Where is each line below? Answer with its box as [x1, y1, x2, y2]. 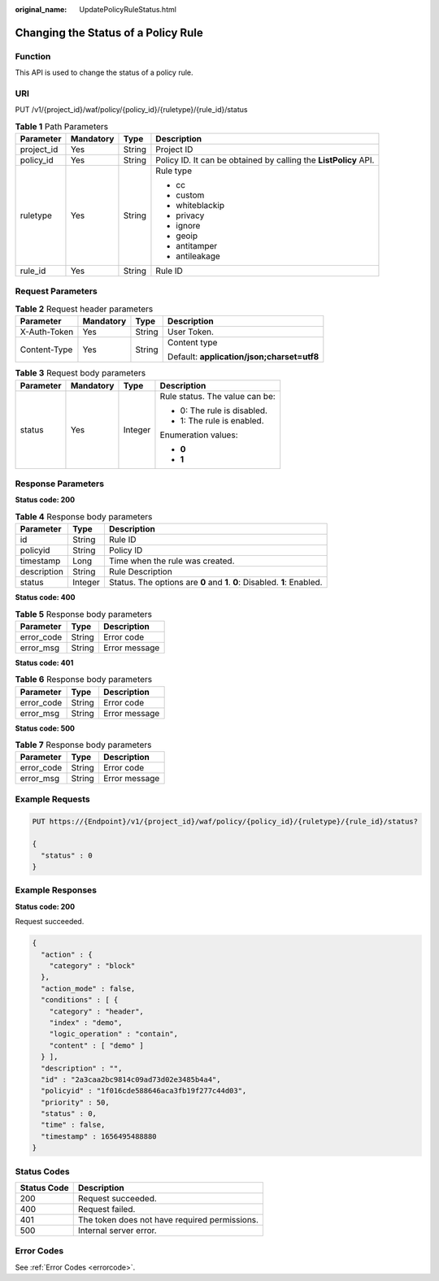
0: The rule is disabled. [180, 405, 268, 416]
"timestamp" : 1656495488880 [41, 1131, 158, 1141]
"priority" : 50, [41, 1097, 110, 1107]
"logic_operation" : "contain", [49, 1029, 179, 1039]
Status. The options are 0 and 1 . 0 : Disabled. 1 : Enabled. [108, 577, 323, 588]
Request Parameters [15, 285, 98, 297]
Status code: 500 [15, 723, 76, 733]
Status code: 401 [15, 658, 74, 667]
